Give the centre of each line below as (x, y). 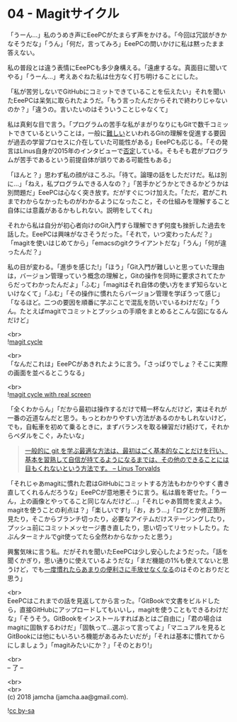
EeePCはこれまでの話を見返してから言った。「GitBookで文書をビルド (108, 600)
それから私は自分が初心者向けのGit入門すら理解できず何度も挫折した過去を (117, 225)
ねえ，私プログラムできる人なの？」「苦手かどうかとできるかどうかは (128, 184)
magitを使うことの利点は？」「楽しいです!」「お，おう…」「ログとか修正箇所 (117, 509)
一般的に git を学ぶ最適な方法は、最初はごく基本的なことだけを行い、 (126, 451)
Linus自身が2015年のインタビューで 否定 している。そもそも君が (111, 151)
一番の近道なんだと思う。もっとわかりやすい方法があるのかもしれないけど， (118, 417)
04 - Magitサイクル (63, 14)
